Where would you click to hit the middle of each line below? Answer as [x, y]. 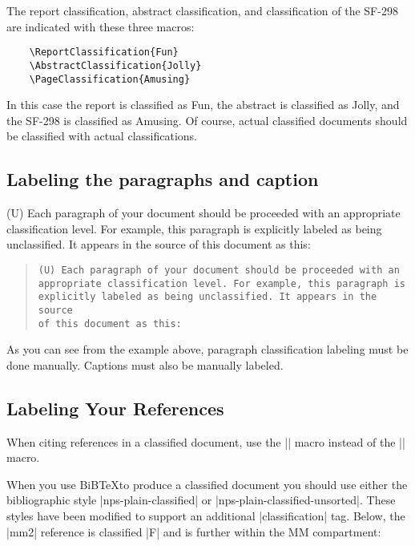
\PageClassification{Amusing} [110, 79]
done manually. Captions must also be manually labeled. [145, 364]
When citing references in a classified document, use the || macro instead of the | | [206, 441]
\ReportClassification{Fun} [104, 53]
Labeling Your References [115, 408]
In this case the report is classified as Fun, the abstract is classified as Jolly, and [203, 105]
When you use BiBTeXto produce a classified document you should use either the [207, 484]
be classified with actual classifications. [102, 136]
